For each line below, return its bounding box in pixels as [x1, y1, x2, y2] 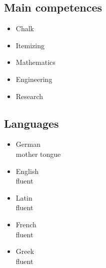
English [15, 165, 39, 176]
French [15, 219, 36, 229]
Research [15, 91, 43, 101]
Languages [4, 115, 59, 131]
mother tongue [15, 148, 61, 159]
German [15, 139, 40, 149]
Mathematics [15, 57, 55, 67]
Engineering [15, 73, 52, 84]
